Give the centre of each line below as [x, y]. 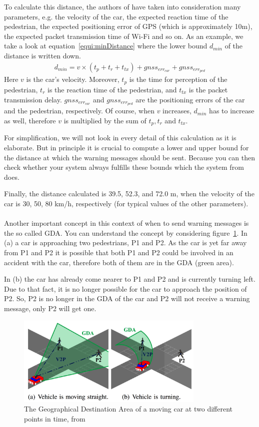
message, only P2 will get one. [50, 308]
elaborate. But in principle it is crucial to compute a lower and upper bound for [126, 147]
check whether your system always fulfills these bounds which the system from [124, 167]
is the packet [208, 89]
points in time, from [55, 418]
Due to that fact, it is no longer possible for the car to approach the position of [125, 288]
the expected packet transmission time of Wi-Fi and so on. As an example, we [124, 36]
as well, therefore [30, 120]
